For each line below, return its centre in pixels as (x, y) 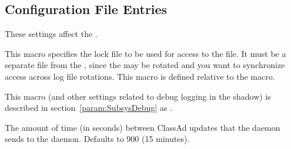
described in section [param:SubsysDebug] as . (88, 108)
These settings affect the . (51, 34)
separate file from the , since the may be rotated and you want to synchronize (145, 65)
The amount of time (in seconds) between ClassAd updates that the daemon (143, 127)
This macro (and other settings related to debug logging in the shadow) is (138, 96)
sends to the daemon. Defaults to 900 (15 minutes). (97, 139)
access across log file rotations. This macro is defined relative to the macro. (140, 76)
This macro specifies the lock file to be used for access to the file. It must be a (145, 53)
